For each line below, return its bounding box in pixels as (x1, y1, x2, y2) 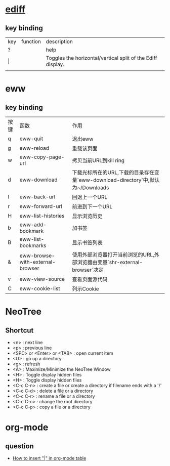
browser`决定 (72, 267, 104, 273)
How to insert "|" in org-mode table (12, 455, 87, 461)
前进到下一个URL (72, 203, 113, 210)
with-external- (19, 259, 56, 265)
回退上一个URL (72, 194, 108, 200)
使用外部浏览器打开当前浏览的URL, (72, 251, 154, 258)
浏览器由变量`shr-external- (77, 259, 143, 266)
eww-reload (19, 145, 50, 151)
